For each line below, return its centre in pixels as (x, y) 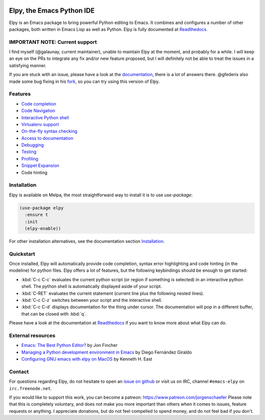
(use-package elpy (41, 208)
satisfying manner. (28, 65)
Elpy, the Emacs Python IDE (52, 11)
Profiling (30, 158)
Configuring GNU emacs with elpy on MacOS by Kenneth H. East (87, 359)
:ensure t (37, 215)
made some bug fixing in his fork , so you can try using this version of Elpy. (84, 81)
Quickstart (22, 254)
